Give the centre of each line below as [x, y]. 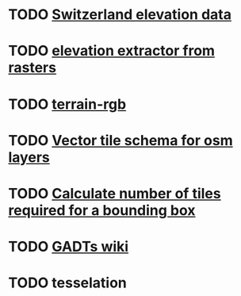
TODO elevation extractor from [112, 51]
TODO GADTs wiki [69, 247]
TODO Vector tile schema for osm [120, 140]
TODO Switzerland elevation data [120, 15]
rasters [33, 68]
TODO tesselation [67, 283]
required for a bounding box [102, 210]
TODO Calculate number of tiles [115, 193]
